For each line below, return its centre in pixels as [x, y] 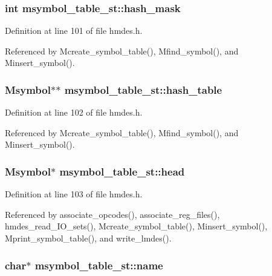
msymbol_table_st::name [99, 265]
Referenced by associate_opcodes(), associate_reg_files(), [112, 214]
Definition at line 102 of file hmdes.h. [74, 112]
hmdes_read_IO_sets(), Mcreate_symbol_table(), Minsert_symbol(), [136, 226]
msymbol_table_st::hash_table [143, 89]
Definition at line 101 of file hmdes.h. [74, 31]
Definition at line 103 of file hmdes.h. [74, 194]
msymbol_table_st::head [122, 171]
